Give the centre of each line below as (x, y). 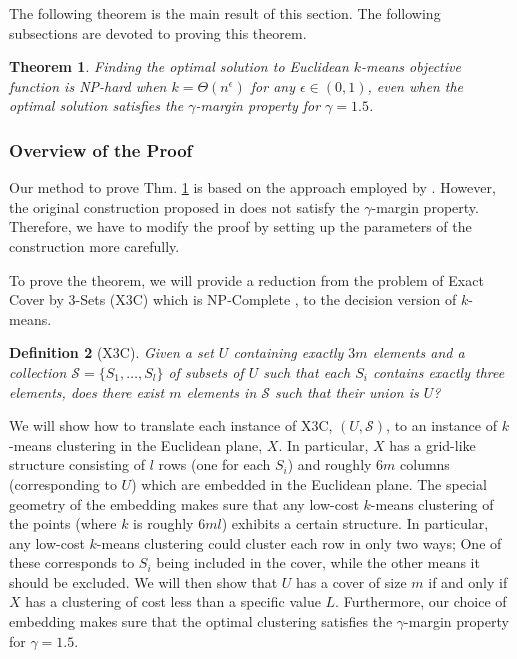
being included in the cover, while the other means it (318, 562)
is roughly (163, 523)
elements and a (418, 352)
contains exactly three (438, 371)
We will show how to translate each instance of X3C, (171, 425)
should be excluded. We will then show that (143, 581)
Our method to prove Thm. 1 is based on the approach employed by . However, (252, 187)
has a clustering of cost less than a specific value (173, 601)
